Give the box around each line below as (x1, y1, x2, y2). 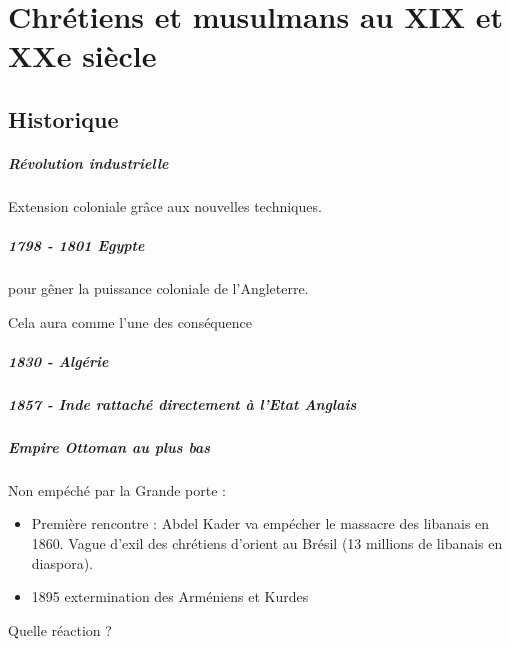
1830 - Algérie (8, 350, 109, 371)
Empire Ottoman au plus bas (8, 436, 211, 457)
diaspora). (31, 552, 93, 573)
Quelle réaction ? (8, 619, 112, 640)
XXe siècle (8, 35, 157, 76)
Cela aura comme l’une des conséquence (8, 311, 252, 332)
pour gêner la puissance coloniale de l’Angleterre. (8, 278, 309, 299)
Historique (8, 103, 119, 134)
